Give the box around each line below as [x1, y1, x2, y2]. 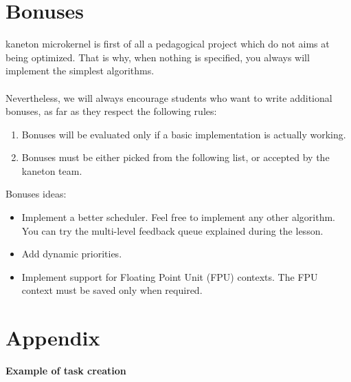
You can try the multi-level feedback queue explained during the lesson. [21, 223, 324, 237]
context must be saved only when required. [21, 283, 203, 297]
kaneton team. [21, 163, 82, 178]
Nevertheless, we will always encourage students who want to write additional [5, 90, 332, 105]
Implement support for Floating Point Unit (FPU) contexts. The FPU [21, 269, 318, 284]
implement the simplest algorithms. [5, 63, 155, 78]
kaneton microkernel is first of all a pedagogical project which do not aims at [5, 36, 330, 51]
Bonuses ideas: [5, 187, 67, 201]
